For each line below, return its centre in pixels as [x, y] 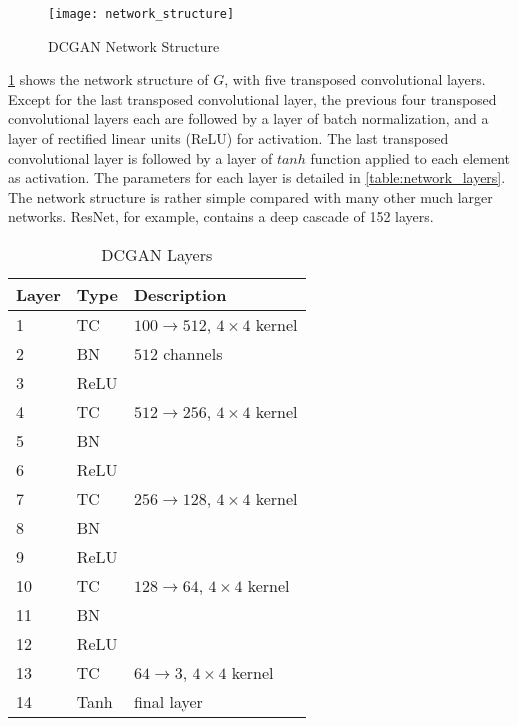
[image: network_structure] [141, 14]
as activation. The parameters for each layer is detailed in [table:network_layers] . [257, 177]
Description [180, 294]
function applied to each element [410, 157]
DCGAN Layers [157, 254]
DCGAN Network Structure [134, 45]
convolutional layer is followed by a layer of [140, 157]
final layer [168, 701]
